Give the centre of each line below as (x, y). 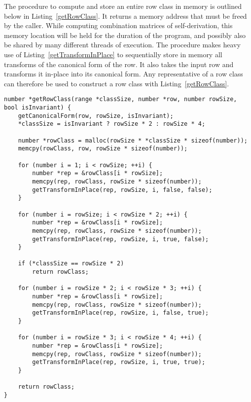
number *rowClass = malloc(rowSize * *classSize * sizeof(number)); (133, 140)
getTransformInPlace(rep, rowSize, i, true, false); (121, 239)
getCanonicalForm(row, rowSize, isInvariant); (96, 116)
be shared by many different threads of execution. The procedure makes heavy (122, 45)
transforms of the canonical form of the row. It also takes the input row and (119, 64)
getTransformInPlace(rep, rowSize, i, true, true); (119, 362)
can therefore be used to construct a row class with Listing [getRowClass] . (117, 83)
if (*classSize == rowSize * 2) (71, 264)
